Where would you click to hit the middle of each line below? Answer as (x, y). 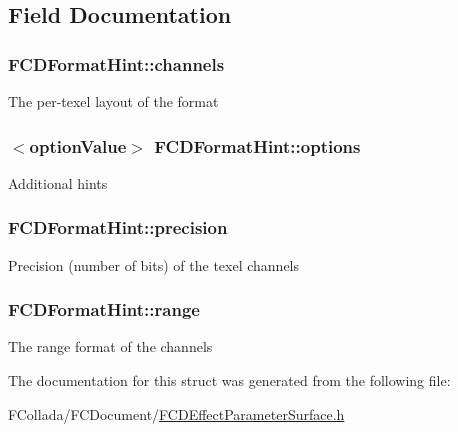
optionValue (78, 145)
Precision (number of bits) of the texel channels (154, 264)
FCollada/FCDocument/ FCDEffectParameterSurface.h (176, 413)
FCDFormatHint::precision (118, 227)
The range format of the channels (110, 346)
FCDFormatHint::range (104, 309)
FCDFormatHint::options (257, 145)
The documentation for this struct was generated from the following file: (229, 380)
